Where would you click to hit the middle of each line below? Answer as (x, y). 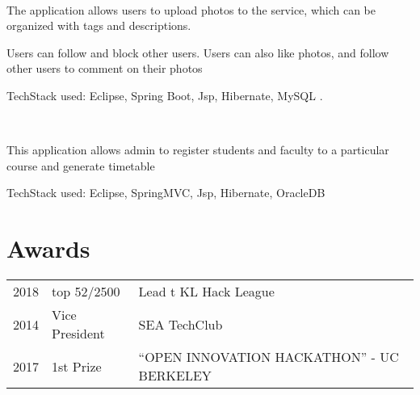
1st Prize (77, 366)
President (78, 334)
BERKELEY (175, 376)
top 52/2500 (86, 292)
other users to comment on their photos (105, 68)
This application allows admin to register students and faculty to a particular (198, 150)
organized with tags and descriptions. (99, 25)
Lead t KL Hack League (206, 292)
